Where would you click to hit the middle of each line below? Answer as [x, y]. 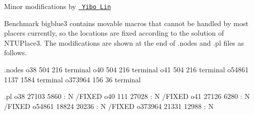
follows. [16, 52]
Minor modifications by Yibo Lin [58, 6]
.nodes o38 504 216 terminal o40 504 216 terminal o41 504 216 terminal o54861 [126, 70]
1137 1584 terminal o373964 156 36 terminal [72, 79]
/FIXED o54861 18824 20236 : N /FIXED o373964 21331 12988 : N [109, 106]
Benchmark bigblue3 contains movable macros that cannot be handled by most [126, 23]
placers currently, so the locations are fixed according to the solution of [114, 33]
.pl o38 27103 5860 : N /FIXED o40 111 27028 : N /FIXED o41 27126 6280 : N [127, 96]
